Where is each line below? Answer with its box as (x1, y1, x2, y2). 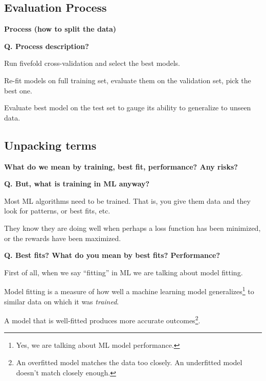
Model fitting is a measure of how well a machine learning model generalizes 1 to (4, 284, 254, 296)
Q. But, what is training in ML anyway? (4, 178, 150, 189)
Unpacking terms (4, 137, 97, 153)
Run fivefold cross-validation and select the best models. (4, 58, 180, 68)
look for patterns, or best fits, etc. (4, 205, 110, 216)
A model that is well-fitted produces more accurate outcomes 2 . (4, 314, 201, 325)
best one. (4, 85, 32, 96)
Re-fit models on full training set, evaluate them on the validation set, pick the (4, 75, 251, 85)
